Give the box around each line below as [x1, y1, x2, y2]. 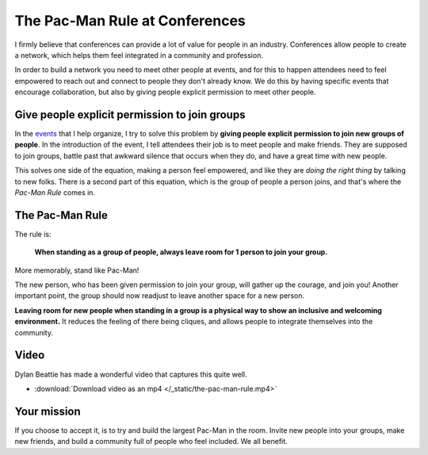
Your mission [14, 404, 81, 418]
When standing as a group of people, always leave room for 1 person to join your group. [34, 247, 328, 257]
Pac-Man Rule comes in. [14, 187, 95, 197]
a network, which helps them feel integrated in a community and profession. [14, 50, 263, 59]
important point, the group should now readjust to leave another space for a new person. [14, 291, 305, 300]
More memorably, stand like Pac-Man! [14, 266, 139, 275]
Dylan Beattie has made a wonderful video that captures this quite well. [14, 369, 247, 379]
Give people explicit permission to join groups [14, 108, 246, 121]
